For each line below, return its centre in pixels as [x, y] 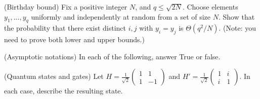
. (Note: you [237, 28]
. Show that [236, 16]
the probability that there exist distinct [65, 28]
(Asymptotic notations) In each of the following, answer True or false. [112, 56]
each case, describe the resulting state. [63, 91]
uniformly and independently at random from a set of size [121, 16]
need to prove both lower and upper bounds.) [74, 39]
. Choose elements [210, 7]
